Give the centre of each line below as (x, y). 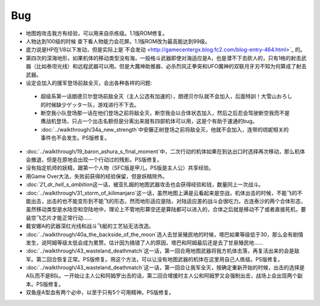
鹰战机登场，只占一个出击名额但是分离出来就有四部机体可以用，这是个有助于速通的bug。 (149, 121)
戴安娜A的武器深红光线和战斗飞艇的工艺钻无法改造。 (90, 226)
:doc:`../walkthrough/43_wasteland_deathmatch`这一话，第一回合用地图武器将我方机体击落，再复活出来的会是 (160, 251)
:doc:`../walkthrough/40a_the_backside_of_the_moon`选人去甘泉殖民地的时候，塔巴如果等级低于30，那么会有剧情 (164, 234)
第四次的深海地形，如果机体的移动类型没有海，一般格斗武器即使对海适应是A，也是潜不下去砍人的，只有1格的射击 (164, 58)
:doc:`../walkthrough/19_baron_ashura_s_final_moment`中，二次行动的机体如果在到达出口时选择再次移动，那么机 (163, 151)
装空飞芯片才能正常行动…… (59, 218)
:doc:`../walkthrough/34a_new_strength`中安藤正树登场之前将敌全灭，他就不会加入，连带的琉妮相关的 (165, 129)
